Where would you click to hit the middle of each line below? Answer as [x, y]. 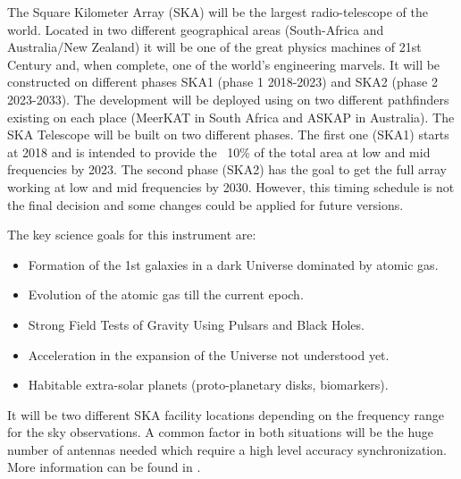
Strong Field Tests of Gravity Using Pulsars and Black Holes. [196, 324]
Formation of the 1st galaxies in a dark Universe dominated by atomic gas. [233, 264]
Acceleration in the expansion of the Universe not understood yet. [209, 354]
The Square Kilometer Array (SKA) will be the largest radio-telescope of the [218, 12]
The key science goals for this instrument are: [132, 235]
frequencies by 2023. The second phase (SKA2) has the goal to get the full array [227, 169]
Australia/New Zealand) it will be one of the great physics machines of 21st [214, 47]
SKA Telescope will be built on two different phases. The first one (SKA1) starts [228, 134]
